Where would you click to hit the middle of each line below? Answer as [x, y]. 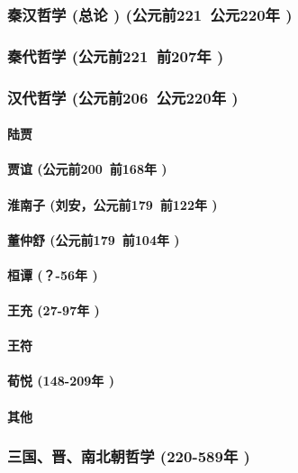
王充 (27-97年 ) [54, 310]
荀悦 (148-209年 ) [61, 381]
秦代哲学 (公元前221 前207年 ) [116, 55]
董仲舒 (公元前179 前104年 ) [94, 239]
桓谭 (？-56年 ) [53, 274]
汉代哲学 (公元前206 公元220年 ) [123, 97]
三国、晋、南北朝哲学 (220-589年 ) [129, 456]
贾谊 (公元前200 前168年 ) [87, 169]
